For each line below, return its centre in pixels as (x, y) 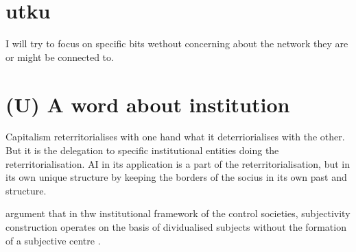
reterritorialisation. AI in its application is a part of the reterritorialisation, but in (178, 163)
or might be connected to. (60, 56)
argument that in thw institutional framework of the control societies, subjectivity (178, 213)
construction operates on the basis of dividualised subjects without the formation (176, 227)
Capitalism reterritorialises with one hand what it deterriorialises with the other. (175, 137)
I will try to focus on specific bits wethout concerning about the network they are (177, 43)
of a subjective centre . (53, 240)
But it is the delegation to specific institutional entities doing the (142, 150)
